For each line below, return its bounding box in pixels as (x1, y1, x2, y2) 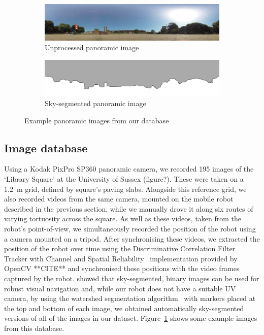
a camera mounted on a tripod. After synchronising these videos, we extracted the (4, 233, 260, 244)
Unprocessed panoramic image (45, 42, 139, 53)
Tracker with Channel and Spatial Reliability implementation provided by (4, 253, 238, 263)
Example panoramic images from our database (24, 115, 169, 125)
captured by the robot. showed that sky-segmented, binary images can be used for (4, 273, 259, 284)
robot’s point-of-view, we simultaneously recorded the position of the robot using (4, 223, 256, 234)
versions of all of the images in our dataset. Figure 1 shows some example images (4, 313, 257, 323)
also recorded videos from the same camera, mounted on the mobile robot (4, 193, 234, 204)
